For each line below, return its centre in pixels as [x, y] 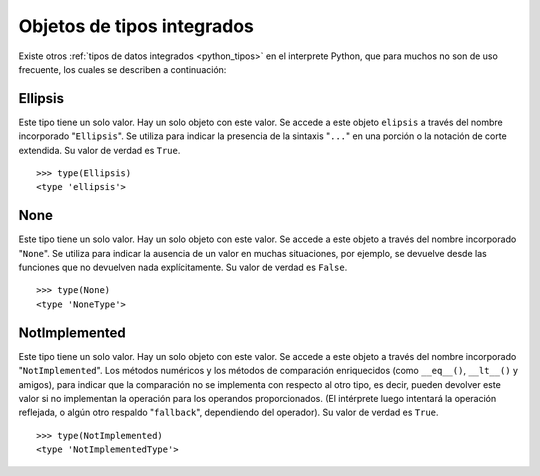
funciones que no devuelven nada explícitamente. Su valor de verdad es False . [183, 267]
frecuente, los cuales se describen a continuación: [122, 69]
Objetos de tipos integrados [136, 26]
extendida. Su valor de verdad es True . [99, 150]
